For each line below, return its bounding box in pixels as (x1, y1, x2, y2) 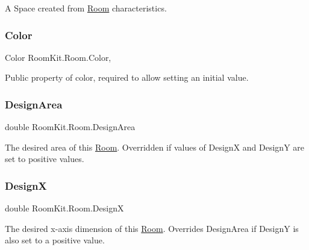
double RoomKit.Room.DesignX (5, 202, 124, 214)
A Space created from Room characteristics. (5, 2, 167, 14)
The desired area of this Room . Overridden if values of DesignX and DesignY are (5, 140, 304, 153)
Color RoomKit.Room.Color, (5, 51, 111, 63)
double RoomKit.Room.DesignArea (5, 120, 136, 133)
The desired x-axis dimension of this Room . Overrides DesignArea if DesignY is (5, 222, 299, 234)
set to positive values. (5, 152, 84, 165)
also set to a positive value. (5, 234, 105, 246)
